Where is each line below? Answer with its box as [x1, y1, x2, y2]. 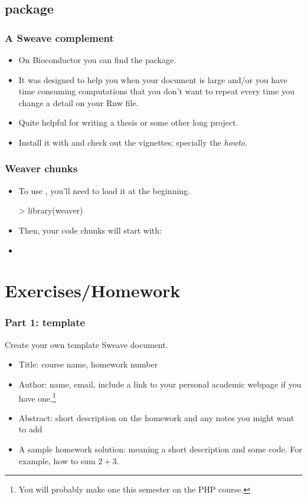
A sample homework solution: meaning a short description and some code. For [18, 442, 302, 455]
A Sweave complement [5, 30, 114, 45]
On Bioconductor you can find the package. [18, 54, 177, 65]
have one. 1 [18, 390, 56, 404]
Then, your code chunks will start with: [18, 224, 162, 236]
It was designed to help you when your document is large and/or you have [18, 73, 288, 86]
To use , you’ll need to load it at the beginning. [18, 184, 191, 196]
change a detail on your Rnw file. [18, 96, 139, 109]
